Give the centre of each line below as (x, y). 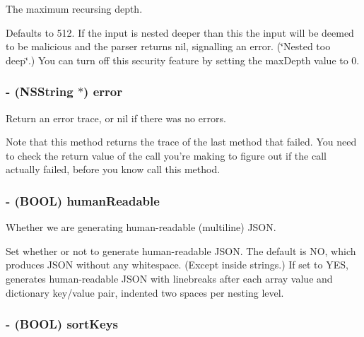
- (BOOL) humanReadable (83, 200)
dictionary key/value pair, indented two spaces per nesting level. (145, 292)
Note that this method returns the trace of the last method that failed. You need (181, 142)
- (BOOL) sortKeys (62, 324)
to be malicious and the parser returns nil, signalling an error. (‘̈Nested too (168, 46)
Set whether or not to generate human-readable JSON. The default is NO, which (181, 250)
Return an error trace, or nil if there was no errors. (116, 118)
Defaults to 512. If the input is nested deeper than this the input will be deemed (180, 32)
